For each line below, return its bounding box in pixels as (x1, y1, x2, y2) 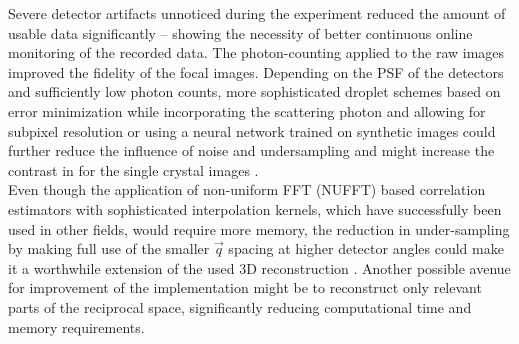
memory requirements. (8, 316, 145, 337)
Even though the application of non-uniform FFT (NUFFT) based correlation (8, 179, 486, 200)
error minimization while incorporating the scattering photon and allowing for (8, 100, 486, 121)
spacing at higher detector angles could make (228, 238, 504, 259)
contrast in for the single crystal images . (8, 159, 259, 180)
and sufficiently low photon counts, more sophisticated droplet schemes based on (8, 81, 501, 102)
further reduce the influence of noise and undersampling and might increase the (8, 140, 495, 161)
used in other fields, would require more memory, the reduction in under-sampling (8, 218, 510, 239)
